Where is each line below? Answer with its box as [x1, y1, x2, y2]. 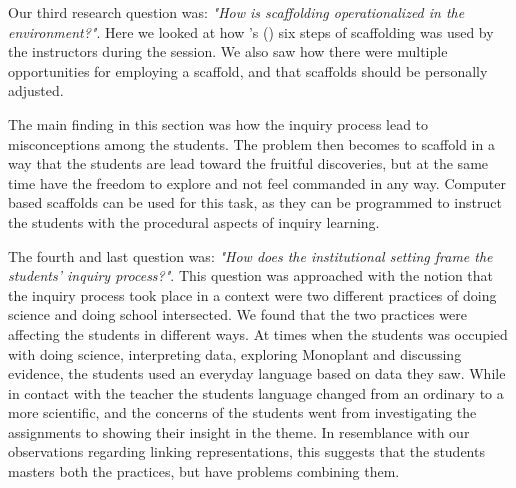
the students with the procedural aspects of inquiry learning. [8, 211, 380, 232]
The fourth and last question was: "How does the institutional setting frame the [8, 245, 493, 266]
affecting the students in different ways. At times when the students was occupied [8, 323, 508, 344]
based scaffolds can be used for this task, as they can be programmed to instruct [8, 192, 502, 213]
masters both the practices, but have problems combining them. [8, 461, 400, 482]
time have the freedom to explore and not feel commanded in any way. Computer [8, 172, 506, 193]
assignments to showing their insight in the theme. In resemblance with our [8, 421, 470, 442]
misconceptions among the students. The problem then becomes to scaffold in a [8, 133, 495, 154]
